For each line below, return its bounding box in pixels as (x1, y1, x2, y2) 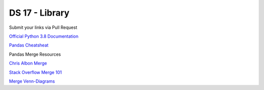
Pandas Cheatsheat (9, 42, 49, 48)
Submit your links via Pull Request (9, 24, 78, 30)
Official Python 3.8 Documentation (9, 33, 79, 39)
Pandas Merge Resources (9, 51, 61, 57)
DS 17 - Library (9, 7, 69, 18)
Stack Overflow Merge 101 (9, 69, 62, 75)
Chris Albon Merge (9, 60, 47, 66)
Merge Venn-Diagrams (9, 78, 55, 84)
